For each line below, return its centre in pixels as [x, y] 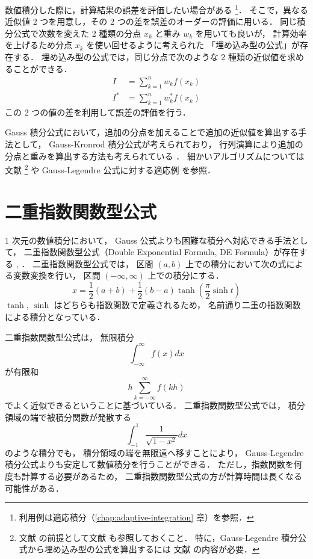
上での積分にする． [186, 275]
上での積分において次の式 [236, 263]
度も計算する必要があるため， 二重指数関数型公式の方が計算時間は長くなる [153, 476]
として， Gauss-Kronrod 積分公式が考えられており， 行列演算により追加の [158, 144]
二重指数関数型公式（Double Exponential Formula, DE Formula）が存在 [161, 252]
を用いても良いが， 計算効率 [251, 33]
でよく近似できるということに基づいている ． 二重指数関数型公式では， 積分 [155, 405]
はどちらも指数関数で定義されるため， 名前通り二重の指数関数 [177, 305]
